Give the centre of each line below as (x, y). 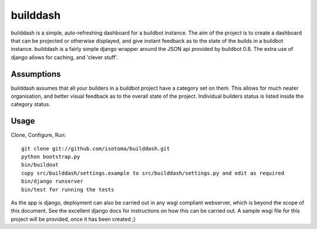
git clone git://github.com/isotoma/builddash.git (96, 148)
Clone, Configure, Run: (38, 135)
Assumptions (36, 74)
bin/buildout (40, 165)
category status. (31, 104)
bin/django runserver (52, 181)
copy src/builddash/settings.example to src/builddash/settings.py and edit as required (153, 173)
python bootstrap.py (51, 157)
